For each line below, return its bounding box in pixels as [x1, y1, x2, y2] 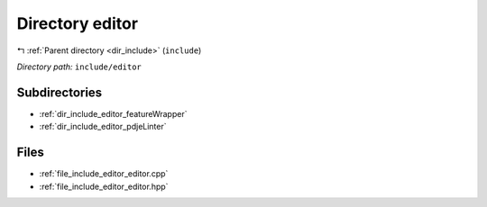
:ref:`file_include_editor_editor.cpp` [39, 168, 169, 179]
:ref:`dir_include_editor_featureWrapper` [39, 108, 188, 119]
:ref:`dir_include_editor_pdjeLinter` [39, 121, 167, 132]
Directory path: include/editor [16, 61, 142, 72]
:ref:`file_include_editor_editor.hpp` [39, 181, 169, 192]
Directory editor [16, 13, 139, 33]
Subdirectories [16, 85, 103, 100]
